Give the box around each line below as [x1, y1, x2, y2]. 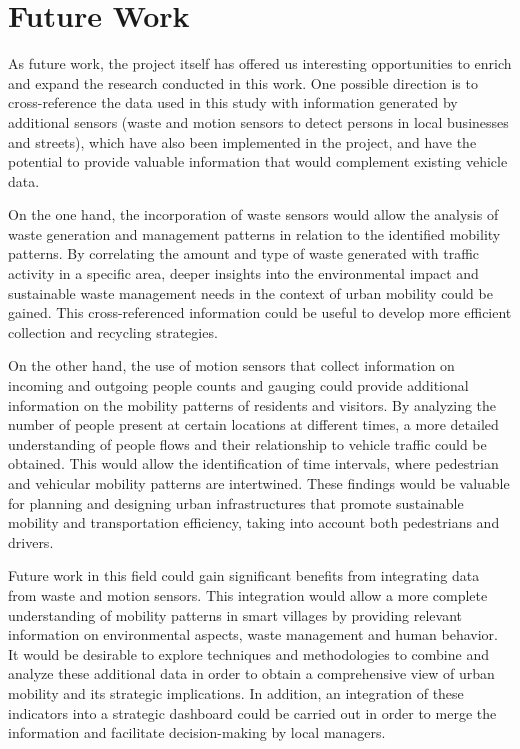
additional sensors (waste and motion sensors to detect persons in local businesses [8, 111, 509, 132]
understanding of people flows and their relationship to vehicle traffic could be [8, 433, 487, 454]
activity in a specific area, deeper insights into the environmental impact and [8, 263, 479, 284]
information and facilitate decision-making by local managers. [8, 722, 386, 743]
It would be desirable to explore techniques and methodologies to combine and [8, 643, 489, 664]
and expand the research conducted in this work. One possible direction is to [8, 72, 478, 93]
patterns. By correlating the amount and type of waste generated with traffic [8, 243, 480, 264]
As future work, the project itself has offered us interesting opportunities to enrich [8, 53, 512, 74]
